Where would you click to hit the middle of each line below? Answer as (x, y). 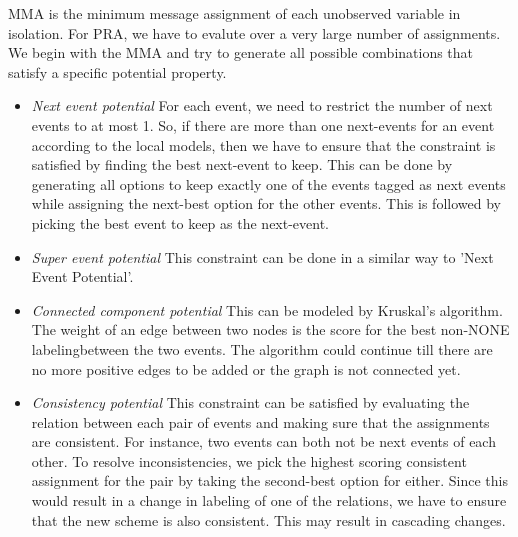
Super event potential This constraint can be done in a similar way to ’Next (262, 256)
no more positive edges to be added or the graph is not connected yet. (246, 368)
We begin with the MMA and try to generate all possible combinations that (241, 52)
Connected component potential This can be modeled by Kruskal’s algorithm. (267, 309)
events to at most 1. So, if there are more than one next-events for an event (263, 124)
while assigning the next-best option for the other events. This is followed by (266, 203)
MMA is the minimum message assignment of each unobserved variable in (234, 13)
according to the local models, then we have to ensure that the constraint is (263, 144)
